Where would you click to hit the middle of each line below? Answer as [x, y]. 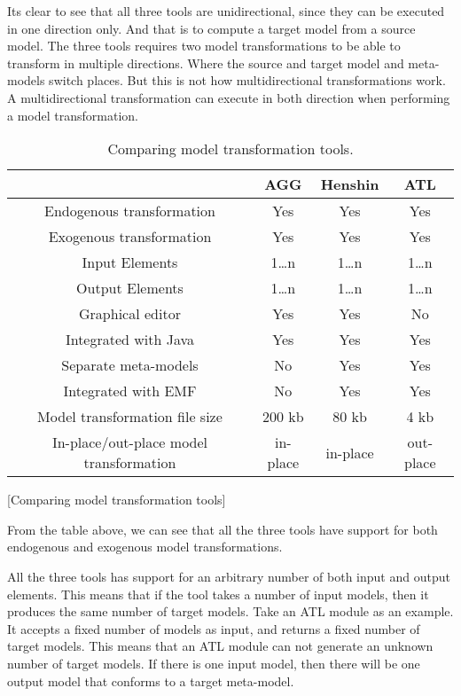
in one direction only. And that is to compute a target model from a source [211, 28]
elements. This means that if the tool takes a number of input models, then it [218, 594]
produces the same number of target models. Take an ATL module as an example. [230, 611]
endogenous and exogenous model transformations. [145, 547]
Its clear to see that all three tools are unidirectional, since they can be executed [226, 11]
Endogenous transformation [129, 211]
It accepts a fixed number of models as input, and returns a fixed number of [214, 628]
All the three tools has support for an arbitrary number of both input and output [229, 576]
